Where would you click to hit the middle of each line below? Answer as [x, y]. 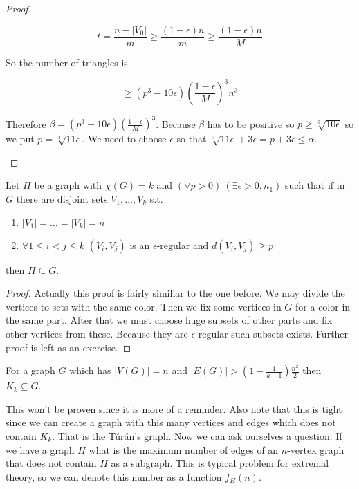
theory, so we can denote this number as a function [114, 476]
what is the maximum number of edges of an [184, 449]
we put [20, 139]
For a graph [30, 370]
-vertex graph [316, 449]
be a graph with [68, 185]
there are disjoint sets [62, 199]
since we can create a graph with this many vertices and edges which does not [171, 422]
